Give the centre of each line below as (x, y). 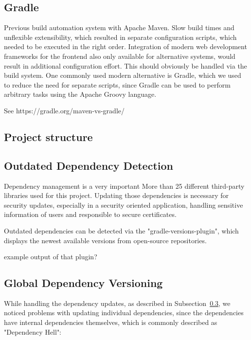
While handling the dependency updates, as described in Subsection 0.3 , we (117, 303)
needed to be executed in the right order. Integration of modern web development (125, 46)
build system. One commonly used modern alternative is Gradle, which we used (123, 75)
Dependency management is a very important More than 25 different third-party (124, 186)
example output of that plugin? (51, 257)
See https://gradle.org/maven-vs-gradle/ (64, 110)
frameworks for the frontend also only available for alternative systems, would (120, 56)
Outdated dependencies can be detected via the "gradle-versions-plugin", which (121, 230)
